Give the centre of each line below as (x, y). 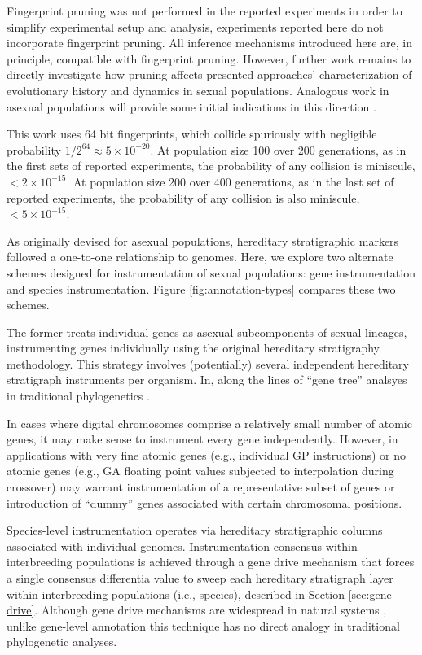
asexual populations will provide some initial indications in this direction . (191, 106)
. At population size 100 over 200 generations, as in (278, 149)
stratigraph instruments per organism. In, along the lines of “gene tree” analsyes (207, 380)
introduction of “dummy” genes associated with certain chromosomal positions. (204, 502)
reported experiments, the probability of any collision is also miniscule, (183, 197)
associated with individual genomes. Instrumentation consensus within (182, 546)
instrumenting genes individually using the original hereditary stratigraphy (193, 348)
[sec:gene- (372, 594)
